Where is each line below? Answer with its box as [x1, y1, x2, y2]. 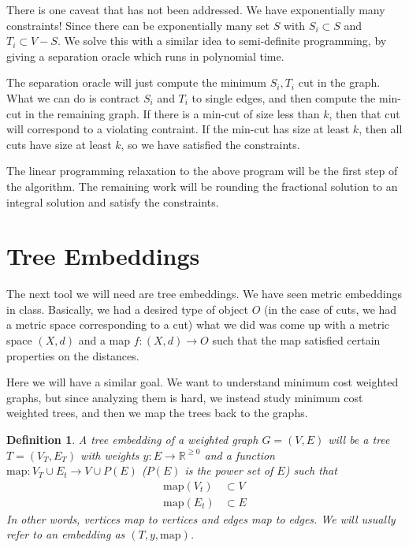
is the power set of [184, 462, 273, 479]
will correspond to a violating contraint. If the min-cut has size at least [6, 121, 350, 137]
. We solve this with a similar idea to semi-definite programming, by [57, 32, 387, 49]
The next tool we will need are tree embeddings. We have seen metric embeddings [6, 285, 402, 302]
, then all [359, 121, 403, 137]
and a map [78, 332, 130, 349]
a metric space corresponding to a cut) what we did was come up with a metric [6, 316, 390, 333]
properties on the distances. [6, 347, 139, 363]
